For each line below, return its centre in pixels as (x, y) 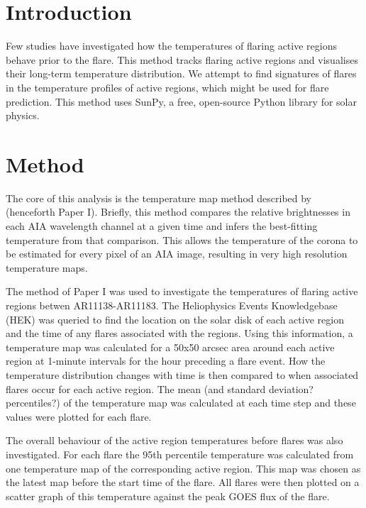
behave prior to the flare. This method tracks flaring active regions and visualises (182, 59)
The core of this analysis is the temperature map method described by (159, 198)
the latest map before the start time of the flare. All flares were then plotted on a (183, 482)
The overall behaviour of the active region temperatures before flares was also (174, 440)
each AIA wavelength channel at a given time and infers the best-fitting (162, 226)
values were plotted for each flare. (79, 416)
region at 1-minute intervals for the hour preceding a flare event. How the (166, 361)
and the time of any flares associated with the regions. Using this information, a (179, 333)
